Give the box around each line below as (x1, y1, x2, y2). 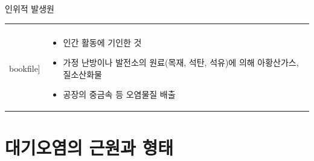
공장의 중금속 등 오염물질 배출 (63, 88, 176, 101)
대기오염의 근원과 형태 (5, 134, 174, 159)
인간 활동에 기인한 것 (63, 36, 142, 48)
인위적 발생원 (5, 2, 54, 14)
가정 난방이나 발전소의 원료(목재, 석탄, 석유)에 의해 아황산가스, (63, 56, 299, 69)
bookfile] (9, 62, 40, 74)
